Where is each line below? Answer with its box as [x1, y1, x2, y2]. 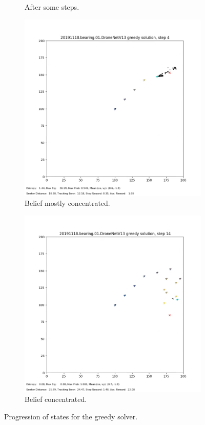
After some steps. [25, 2, 79, 12]
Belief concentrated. [25, 394, 87, 404]
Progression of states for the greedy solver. [4, 411, 138, 421]
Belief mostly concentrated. [25, 198, 110, 208]
